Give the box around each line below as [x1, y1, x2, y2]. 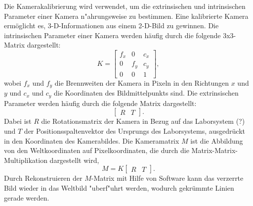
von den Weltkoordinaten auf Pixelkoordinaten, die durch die [4, 145, 189, 155]
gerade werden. [4, 192, 49, 203]
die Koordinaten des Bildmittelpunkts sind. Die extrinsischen [54, 88, 239, 98]
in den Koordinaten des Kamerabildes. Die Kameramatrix [4, 135, 179, 146]
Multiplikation [4, 154, 47, 165]
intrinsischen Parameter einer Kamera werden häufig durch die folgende [4, 30, 221, 40]
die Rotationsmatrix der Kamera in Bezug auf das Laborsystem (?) [41, 116, 245, 126]
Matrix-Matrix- [191, 145, 238, 155]
